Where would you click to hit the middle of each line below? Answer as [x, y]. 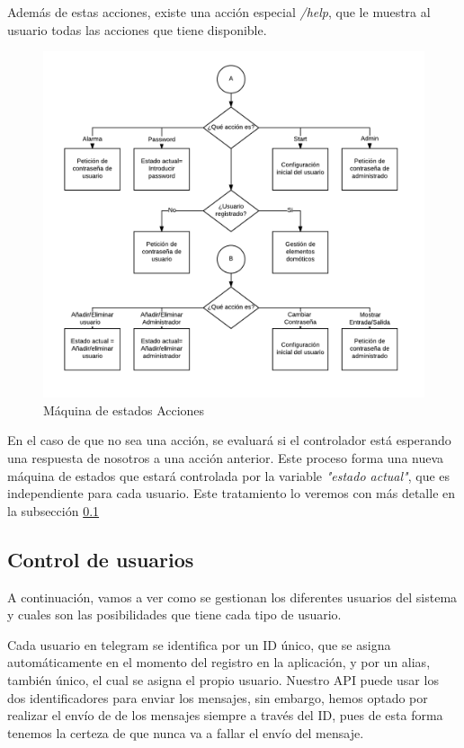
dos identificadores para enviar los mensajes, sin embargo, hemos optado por [218, 697]
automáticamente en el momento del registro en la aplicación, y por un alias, [219, 662]
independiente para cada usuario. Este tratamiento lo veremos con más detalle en [232, 493]
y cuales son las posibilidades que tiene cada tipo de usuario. [174, 614]
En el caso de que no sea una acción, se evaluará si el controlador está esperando [229, 440]
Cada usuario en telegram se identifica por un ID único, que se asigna [199, 644]
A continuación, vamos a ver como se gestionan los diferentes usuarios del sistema [232, 597]
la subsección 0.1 [54, 510]
